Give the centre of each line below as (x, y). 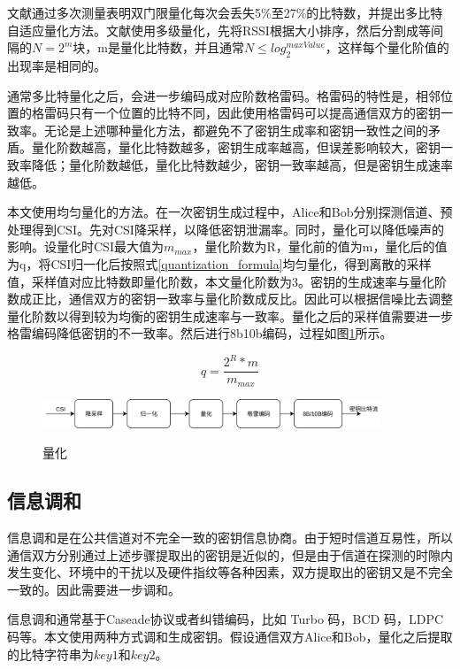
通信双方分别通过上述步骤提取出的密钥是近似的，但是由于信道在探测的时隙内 (230, 554)
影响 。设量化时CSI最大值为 (85, 246)
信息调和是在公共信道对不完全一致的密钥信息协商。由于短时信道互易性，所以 (230, 538)
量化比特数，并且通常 (182, 47)
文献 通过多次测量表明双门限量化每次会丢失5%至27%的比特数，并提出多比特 (225, 12)
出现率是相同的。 (57, 65)
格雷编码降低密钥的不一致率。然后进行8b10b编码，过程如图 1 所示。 (200, 333)
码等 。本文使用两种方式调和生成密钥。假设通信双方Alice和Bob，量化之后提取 (230, 637)
